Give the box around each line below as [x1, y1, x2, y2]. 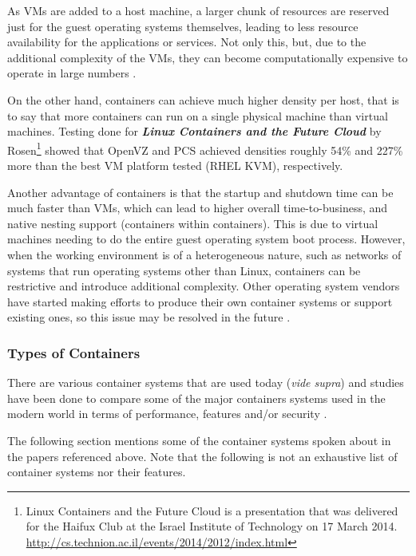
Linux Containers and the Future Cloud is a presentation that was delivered [26, 502, 398, 519]
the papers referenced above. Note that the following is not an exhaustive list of [7, 448, 398, 464]
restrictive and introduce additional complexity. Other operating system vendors [7, 278, 400, 294]
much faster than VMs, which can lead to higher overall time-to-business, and [7, 199, 388, 216]
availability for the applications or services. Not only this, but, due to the [7, 34, 366, 50]
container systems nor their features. [7, 463, 186, 480]
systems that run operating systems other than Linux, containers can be [7, 262, 361, 278]
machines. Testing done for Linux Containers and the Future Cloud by [7, 123, 382, 140]
